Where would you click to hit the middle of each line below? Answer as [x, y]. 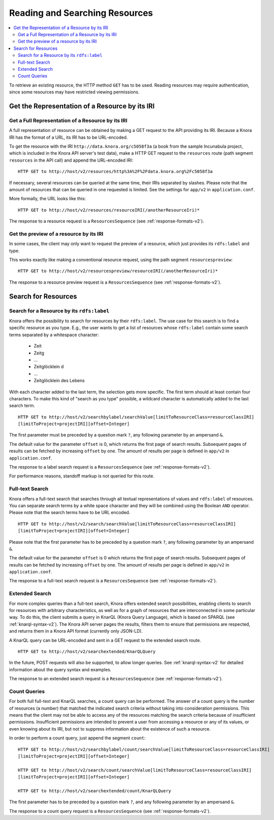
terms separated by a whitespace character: [54, 335]
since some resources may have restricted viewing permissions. [74, 92]
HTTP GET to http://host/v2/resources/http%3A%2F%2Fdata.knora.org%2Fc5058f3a [115, 172]
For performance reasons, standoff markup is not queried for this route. [82, 476]
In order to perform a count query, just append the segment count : [77, 738]
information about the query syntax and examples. [60, 669]
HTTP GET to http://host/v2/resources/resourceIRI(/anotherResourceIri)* [109, 210]
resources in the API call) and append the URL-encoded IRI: [71, 160]
